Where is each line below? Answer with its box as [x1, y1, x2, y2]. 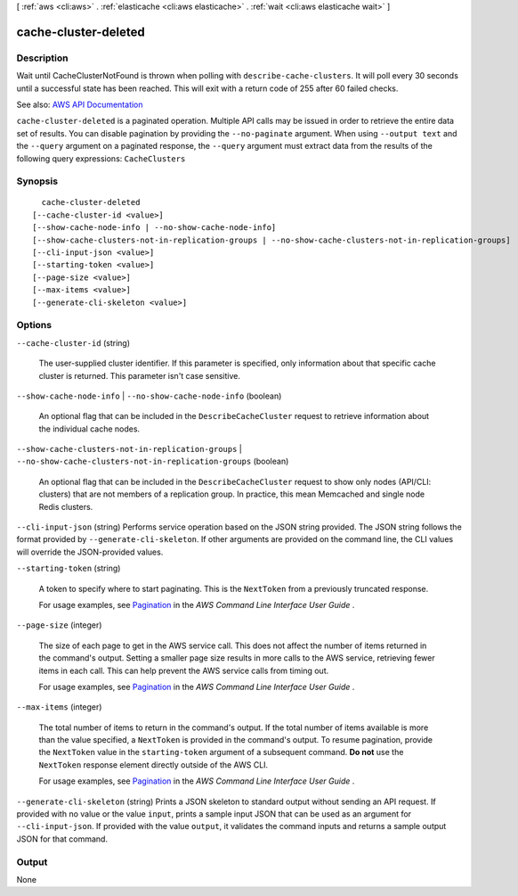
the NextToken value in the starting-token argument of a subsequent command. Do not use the [38, 747, 404, 758]
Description [16, 52, 69, 64]
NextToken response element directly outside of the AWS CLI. [38, 759, 269, 770]
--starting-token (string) [16, 563, 121, 574]
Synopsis [16, 175, 58, 187]
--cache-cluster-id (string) [16, 337, 131, 348]
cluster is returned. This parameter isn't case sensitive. [38, 370, 240, 381]
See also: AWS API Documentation [16, 99, 143, 110]
